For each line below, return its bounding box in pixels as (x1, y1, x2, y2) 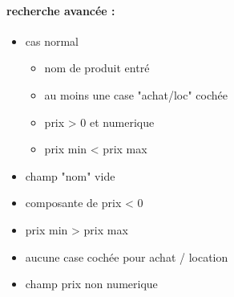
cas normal (25, 32, 79, 49)
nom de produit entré (44, 59, 150, 76)
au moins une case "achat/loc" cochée (44, 86, 228, 103)
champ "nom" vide (25, 167, 115, 184)
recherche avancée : (6, 2, 115, 18)
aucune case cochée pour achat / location (25, 248, 228, 265)
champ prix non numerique (25, 275, 158, 292)
